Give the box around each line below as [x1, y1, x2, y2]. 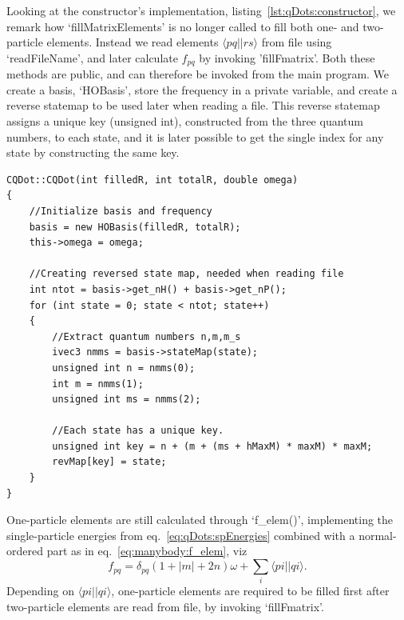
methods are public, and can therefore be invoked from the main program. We [6, 66, 390, 82]
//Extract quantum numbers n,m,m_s [52, 330, 241, 342]
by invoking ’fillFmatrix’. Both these [199, 49, 375, 66]
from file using [261, 34, 332, 50]
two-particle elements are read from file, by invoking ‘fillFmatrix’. [6, 598, 324, 614]
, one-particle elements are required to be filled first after [111, 582, 390, 599]
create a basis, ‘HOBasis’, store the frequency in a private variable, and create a [6, 81, 398, 98]
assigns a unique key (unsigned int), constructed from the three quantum [6, 113, 363, 130]
